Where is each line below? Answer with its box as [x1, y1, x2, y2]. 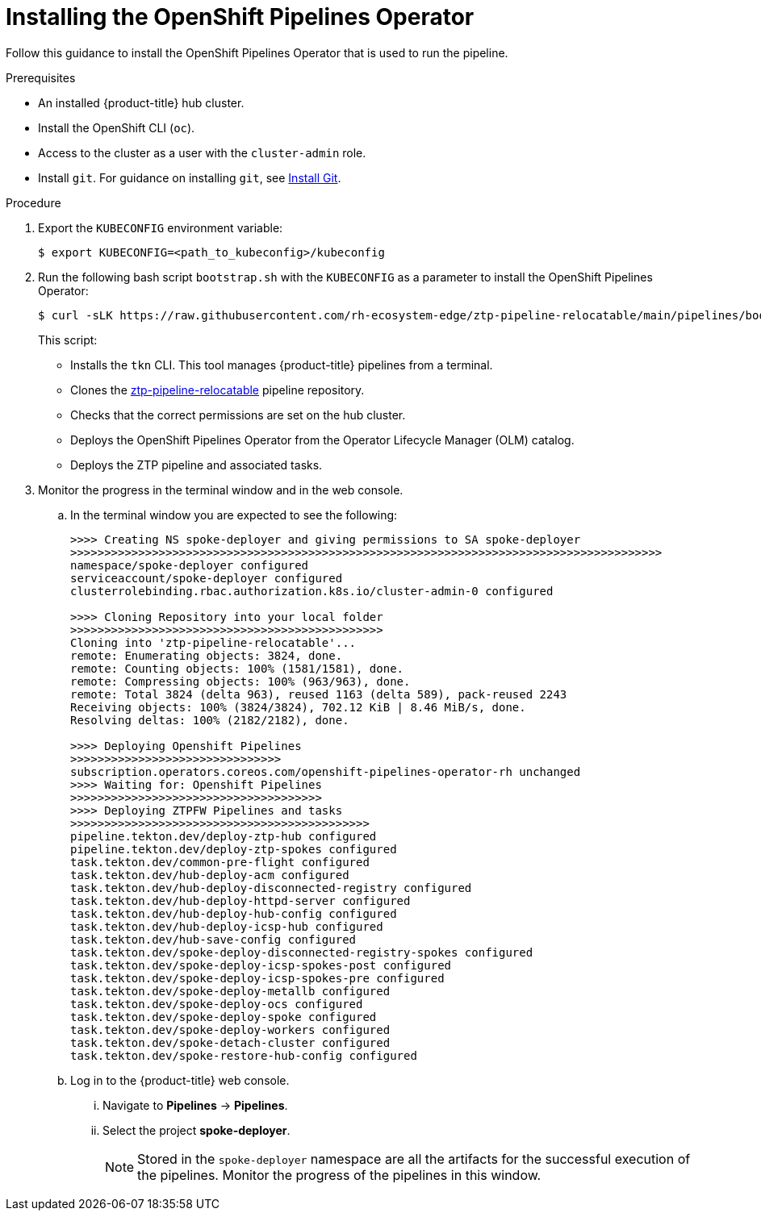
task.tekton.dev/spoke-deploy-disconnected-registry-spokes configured [70, 945, 533, 959]
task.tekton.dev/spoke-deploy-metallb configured [70, 984, 391, 998]
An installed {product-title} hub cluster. [38, 95, 245, 110]
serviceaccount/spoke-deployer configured [70, 571, 343, 585]
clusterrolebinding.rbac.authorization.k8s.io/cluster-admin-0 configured [70, 584, 554, 598]
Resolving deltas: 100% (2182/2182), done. [70, 713, 349, 727]
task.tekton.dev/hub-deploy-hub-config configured [70, 906, 397, 920]
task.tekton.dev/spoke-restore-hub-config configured [70, 1048, 417, 1062]
